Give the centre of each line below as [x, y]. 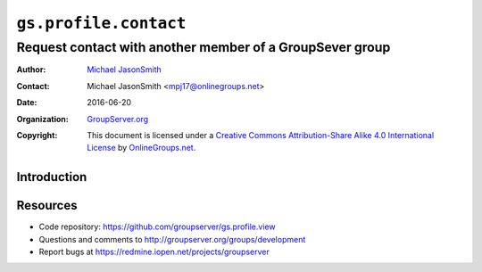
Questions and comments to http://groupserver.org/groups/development [172, 239]
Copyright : [37, 135]
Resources [47, 206]
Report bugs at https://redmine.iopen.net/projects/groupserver [154, 252]
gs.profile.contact [101, 23]
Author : [31, 70]
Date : [27, 103]
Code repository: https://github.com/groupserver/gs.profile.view [157, 227]
